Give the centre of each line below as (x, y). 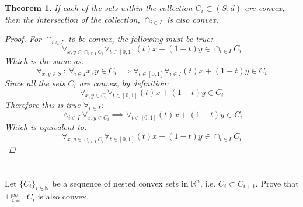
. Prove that (277, 183)
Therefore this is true (43, 105)
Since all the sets (35, 83)
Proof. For (23, 39)
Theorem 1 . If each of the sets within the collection (99, 8)
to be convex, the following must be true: (140, 39)
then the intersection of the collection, (72, 19)
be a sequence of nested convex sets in (120, 183)
